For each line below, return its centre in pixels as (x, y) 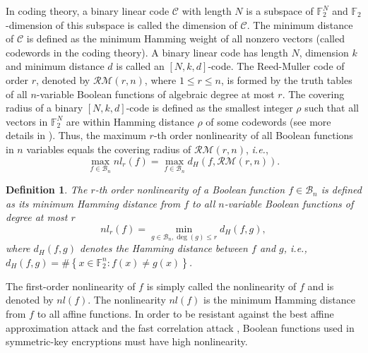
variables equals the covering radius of (109, 149)
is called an (140, 66)
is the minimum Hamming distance (279, 300)
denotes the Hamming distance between (164, 248)
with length (207, 11)
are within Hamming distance (130, 121)
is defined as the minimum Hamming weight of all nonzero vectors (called (185, 38)
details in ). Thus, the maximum (76, 135)
